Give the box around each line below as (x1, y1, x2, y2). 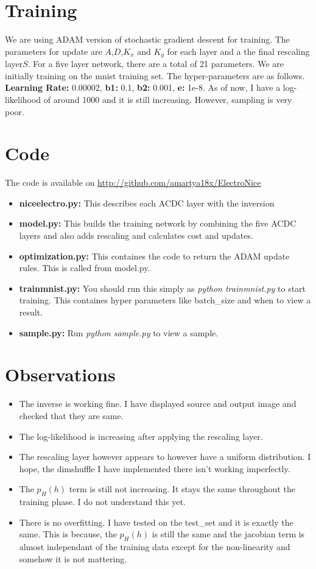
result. (19, 306, 43, 319)
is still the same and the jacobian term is (152, 528, 305, 540)
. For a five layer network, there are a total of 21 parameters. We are (27, 57, 284, 70)
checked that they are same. (19, 409, 124, 422)
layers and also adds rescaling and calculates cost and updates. (19, 229, 253, 242)
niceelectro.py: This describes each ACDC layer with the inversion (19, 196, 275, 209)
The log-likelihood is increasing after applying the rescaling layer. (19, 429, 263, 442)
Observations (5, 362, 116, 387)
